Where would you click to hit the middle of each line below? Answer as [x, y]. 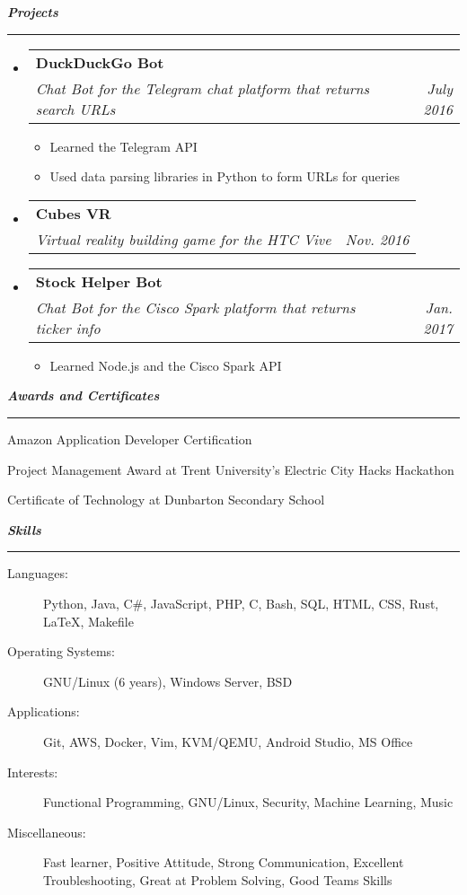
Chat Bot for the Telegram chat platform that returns [203, 88]
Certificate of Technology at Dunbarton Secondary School [166, 500]
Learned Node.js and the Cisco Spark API [166, 365]
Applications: [44, 711]
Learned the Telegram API [123, 146]
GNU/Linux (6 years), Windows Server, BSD [168, 681]
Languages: [38, 573]
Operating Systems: [61, 651]
